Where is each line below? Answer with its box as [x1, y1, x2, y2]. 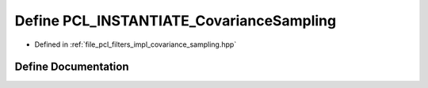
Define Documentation [14, 60, 129, 74]
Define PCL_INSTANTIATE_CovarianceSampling [14, 12, 337, 29]
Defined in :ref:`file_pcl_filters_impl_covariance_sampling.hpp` [34, 40, 237, 49]
